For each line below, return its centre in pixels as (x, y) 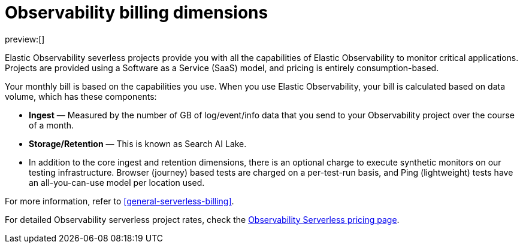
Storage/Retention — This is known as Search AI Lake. (138, 143)
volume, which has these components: (81, 96)
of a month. (52, 125)
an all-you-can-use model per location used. (117, 182)
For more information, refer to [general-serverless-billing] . (120, 201)
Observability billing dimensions (137, 13)
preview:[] (25, 39)
